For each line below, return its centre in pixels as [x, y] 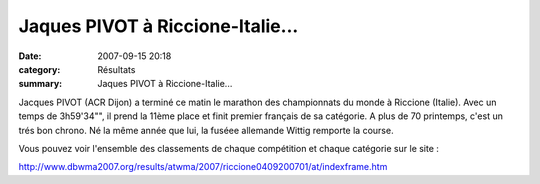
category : [39, 69]
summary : [40, 84]
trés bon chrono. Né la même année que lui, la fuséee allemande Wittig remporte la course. [206, 130]
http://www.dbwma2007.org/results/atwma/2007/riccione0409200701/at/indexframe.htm [203, 167]
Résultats [116, 69]
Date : [30, 56]
